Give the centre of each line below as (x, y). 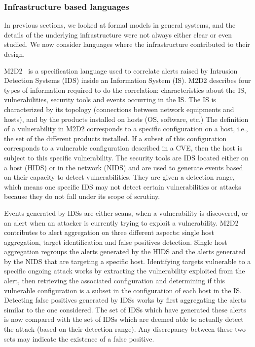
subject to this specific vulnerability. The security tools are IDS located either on (126, 157)
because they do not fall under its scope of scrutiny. (82, 196)
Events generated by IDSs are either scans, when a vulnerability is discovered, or (126, 212)
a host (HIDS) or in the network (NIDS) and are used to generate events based (124, 167)
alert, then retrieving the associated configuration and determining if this (115, 281)
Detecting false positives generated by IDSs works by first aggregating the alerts (125, 300)
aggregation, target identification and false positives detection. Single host (116, 242)
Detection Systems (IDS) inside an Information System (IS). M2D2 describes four (127, 80)
